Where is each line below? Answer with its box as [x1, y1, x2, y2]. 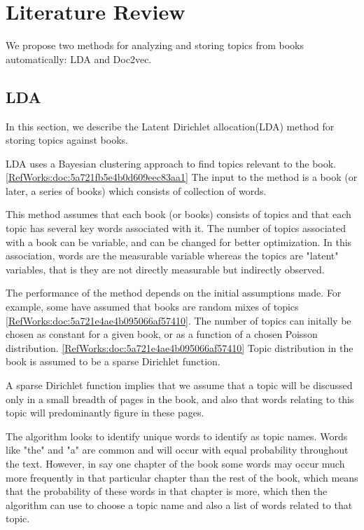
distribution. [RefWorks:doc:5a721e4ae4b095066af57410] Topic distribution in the [6, 340, 353, 355]
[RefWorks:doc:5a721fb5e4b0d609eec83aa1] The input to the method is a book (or [6, 170, 358, 184]
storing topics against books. [6, 132, 128, 147]
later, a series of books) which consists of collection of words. [6, 183, 267, 198]
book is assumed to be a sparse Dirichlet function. [6, 354, 220, 369]
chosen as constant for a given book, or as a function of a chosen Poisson [6, 327, 318, 341]
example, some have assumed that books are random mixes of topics [6, 299, 299, 314]
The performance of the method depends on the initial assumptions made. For [6, 285, 342, 300]
